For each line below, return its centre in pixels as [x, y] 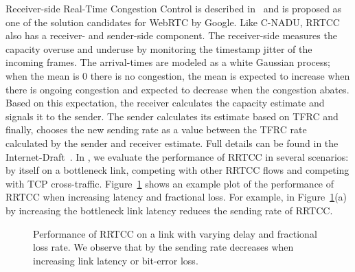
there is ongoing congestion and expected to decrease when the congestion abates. [177, 89]
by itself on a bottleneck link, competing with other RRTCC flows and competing [177, 170]
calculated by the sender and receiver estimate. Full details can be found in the [172, 143]
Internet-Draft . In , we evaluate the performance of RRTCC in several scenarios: [177, 156]
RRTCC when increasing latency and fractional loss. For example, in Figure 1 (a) [176, 197]
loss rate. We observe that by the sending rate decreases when [163, 247]
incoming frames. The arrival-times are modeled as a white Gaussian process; [168, 62]
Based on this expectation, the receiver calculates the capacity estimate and [165, 103]
